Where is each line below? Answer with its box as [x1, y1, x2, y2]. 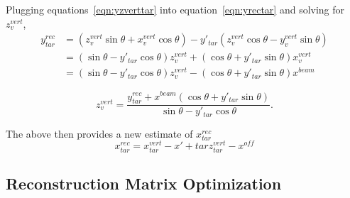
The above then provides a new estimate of [6, 126, 193, 141]
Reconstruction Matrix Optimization [6, 172, 282, 194]
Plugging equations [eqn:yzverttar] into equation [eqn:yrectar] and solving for [6, 2, 345, 16]
